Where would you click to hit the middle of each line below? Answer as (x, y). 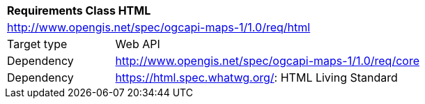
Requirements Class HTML (79, 10)
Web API (138, 44)
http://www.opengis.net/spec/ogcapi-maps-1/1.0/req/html (159, 27)
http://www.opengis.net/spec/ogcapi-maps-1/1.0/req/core (267, 61)
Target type (37, 44)
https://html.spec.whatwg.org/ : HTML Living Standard (256, 77)
